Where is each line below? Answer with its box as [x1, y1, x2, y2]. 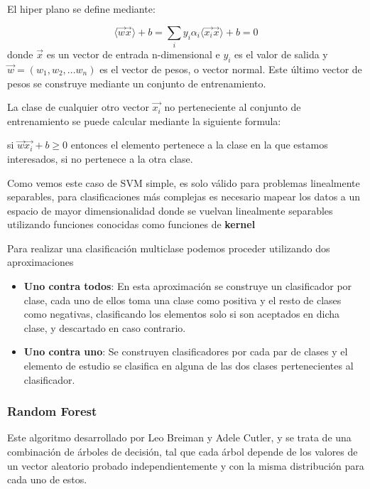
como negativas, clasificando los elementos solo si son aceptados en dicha [23, 306, 340, 321]
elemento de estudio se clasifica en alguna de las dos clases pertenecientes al [23, 358, 354, 373]
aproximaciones [7, 254, 74, 269]
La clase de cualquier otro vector [7, 100, 149, 114]
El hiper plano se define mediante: [7, 1, 156, 16]
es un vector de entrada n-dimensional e [46, 47, 220, 62]
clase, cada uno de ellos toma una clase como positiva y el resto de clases [23, 292, 342, 307]
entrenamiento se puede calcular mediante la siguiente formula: [7, 113, 281, 128]
